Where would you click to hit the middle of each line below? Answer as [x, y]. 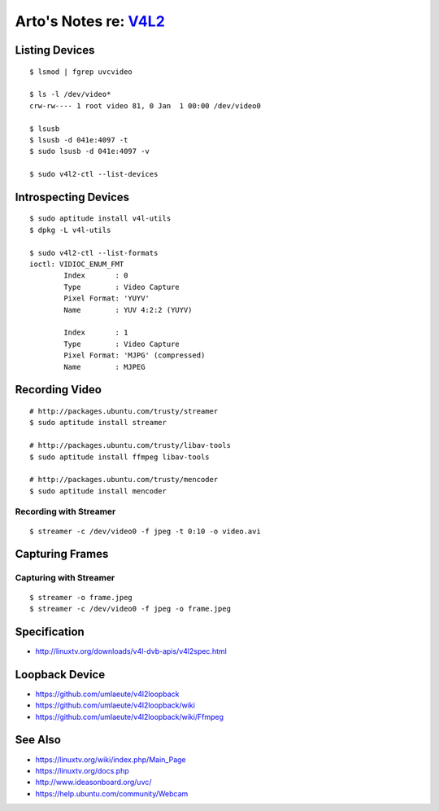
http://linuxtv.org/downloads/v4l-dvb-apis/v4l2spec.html [131, 651]
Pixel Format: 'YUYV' [107, 298]
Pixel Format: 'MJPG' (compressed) [135, 355]
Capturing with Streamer [65, 578]
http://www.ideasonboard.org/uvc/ [93, 783]
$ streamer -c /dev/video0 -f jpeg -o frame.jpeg [130, 609]
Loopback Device [60, 675]
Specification [50, 631]
